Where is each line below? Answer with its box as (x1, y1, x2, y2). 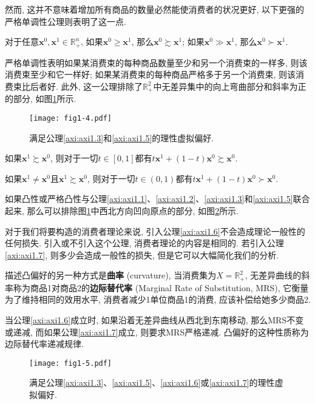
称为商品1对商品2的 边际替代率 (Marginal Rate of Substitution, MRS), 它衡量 (13, 281, 309, 294)
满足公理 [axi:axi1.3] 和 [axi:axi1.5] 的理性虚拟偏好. (29, 131, 214, 144)
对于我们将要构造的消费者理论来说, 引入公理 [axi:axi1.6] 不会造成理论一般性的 (5, 224, 305, 237)
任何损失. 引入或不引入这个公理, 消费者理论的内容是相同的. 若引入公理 (5, 237, 284, 249)
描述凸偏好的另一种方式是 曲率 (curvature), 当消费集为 (5, 269, 217, 281)
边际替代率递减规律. (5, 337, 84, 350)
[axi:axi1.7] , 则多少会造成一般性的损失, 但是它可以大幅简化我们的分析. (5, 248, 279, 261)
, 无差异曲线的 (245, 269, 302, 281)
